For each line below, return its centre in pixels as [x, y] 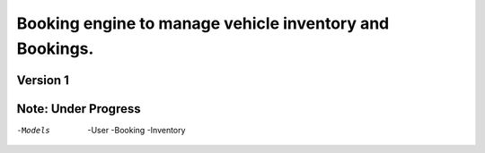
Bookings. [55, 48]
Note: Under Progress [79, 109]
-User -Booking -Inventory [137, 130]
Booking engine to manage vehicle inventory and [203, 23]
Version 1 [43, 80]
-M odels [34, 130]
